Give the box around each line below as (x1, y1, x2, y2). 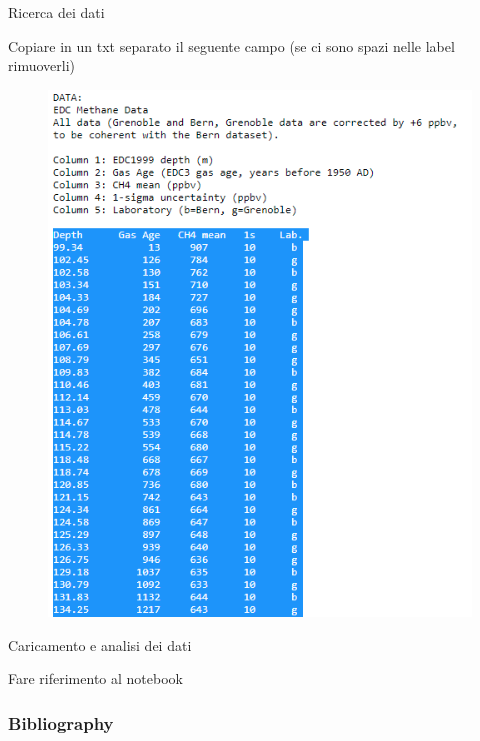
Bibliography (8, 710, 114, 735)
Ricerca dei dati (8, 2, 105, 22)
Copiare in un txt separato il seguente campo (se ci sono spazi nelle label (8, 35, 455, 56)
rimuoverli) (8, 55, 75, 76)
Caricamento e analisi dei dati (8, 634, 192, 655)
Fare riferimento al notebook (8, 668, 183, 689)
